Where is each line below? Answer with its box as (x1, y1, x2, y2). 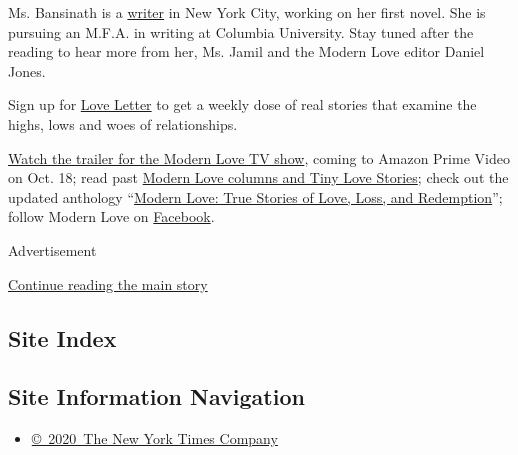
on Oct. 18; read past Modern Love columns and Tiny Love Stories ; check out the (8, 167, 509, 188)
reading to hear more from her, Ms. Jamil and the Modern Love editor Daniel (8, 41, 485, 62)
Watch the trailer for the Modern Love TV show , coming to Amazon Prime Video (8, 147, 510, 168)
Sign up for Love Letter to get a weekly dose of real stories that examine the (8, 94, 477, 115)
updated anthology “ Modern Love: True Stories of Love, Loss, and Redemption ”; (8, 186, 503, 207)
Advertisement (8, 239, 97, 260)
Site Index (8, 322, 117, 353)
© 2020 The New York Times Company (31, 428, 278, 449)
